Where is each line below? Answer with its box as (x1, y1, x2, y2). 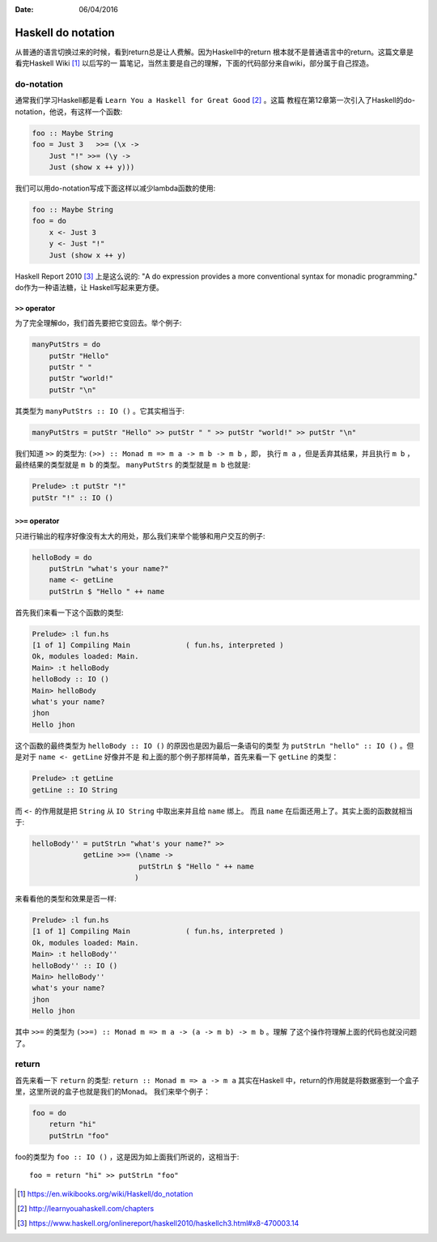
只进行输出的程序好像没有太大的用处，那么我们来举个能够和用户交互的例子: (15, 531, 266, 540)
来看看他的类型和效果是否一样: (15, 894, 117, 903)
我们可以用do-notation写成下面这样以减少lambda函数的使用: (15, 183, 216, 193)
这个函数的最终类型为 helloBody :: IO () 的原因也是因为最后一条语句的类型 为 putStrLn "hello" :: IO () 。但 (15, 741, 414, 750)
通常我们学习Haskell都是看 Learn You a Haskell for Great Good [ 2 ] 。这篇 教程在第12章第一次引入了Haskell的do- (15, 96, 416, 105)
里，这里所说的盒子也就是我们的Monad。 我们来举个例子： (15, 1086, 210, 1097)
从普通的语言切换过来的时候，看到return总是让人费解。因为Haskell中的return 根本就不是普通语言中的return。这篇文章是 (15, 47, 414, 57)
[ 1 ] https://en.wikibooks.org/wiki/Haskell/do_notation (17, 1189, 193, 1198)
